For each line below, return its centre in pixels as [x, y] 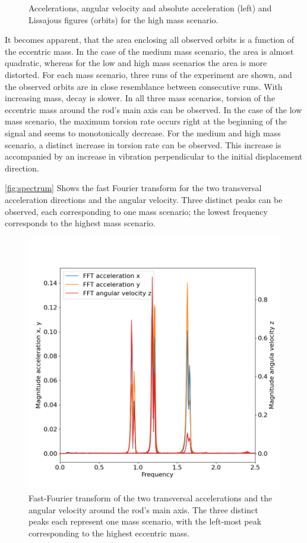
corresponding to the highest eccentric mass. [109, 533]
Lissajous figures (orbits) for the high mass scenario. [124, 19]
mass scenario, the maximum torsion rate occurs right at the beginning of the [146, 121]
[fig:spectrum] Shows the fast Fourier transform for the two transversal [133, 188]
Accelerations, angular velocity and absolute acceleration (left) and [150, 8]
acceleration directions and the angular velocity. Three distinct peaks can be [144, 199]
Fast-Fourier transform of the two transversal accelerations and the [151, 498]
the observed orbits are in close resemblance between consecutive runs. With [144, 86]
